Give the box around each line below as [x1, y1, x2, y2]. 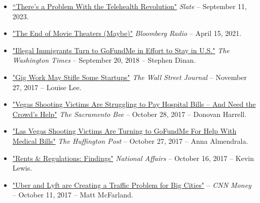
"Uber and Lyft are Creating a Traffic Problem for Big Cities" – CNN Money [12, 179, 251, 190]
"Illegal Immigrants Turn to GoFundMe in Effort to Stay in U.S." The [12, 45, 230, 55]
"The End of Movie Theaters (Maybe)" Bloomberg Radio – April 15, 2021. [12, 28, 242, 38]
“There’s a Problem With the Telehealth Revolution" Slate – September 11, [12, 1, 247, 11]
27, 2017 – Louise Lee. [12, 82, 82, 92]
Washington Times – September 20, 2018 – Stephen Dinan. [12, 55, 196, 65]
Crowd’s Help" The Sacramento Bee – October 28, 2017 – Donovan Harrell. [12, 108, 247, 119]
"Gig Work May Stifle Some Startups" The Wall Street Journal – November [12, 71, 247, 82]
